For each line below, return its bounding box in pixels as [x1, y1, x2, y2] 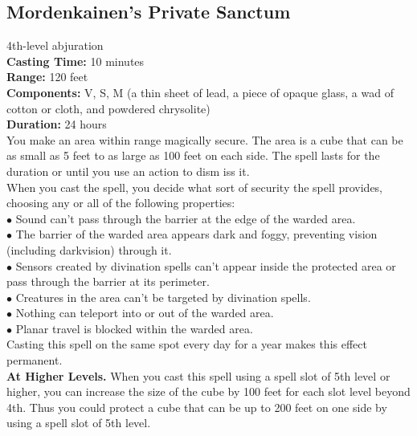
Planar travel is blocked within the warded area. [15, 320, 253, 336]
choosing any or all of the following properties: [6, 194, 235, 211]
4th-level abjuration [6, 37, 104, 54]
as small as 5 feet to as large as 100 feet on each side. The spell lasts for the [6, 147, 380, 164]
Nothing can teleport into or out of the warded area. [15, 304, 274, 321]
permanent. [6, 352, 63, 369]
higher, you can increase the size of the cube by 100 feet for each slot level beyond [6, 383, 411, 400]
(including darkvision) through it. [6, 241, 172, 258]
